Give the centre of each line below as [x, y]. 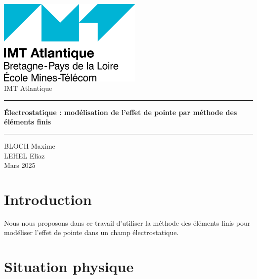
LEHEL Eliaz [24, 155]
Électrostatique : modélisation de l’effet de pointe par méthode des [121, 112]
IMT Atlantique [28, 88]
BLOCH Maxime [30, 145]
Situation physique [69, 266]
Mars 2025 [20, 165]
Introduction [48, 199]
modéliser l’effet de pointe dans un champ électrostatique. [91, 232]
